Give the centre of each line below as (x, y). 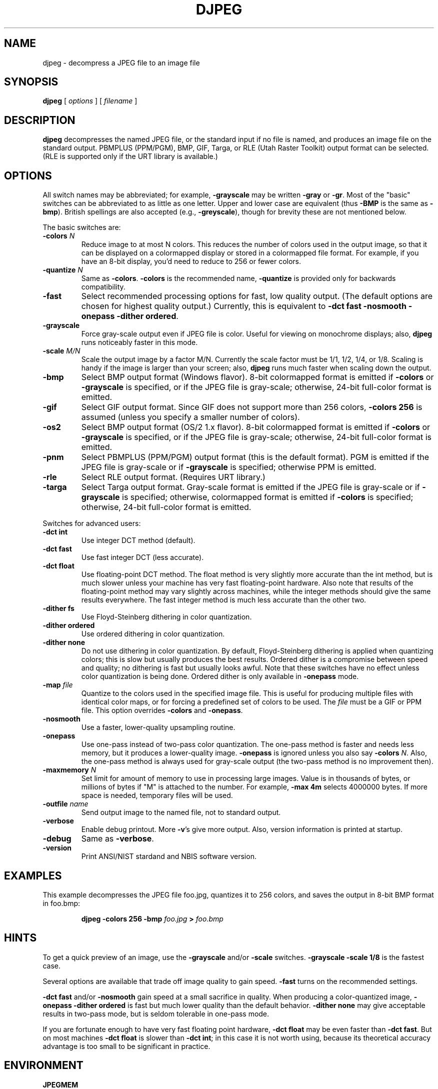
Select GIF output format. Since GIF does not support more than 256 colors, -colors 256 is (252, 407)
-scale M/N (61, 351)
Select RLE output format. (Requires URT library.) (173, 477)
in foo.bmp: (61, 903)
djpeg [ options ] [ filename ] (90, 101)
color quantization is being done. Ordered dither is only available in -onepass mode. (220, 676)
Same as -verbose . (117, 839)
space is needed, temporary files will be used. (157, 795)
